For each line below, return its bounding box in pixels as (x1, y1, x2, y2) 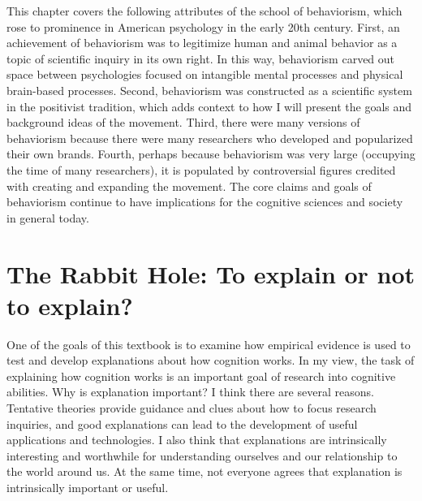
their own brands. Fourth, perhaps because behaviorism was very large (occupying (6, 145, 416, 162)
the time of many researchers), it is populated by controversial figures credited (6, 161, 396, 178)
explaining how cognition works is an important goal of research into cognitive (6, 367, 396, 384)
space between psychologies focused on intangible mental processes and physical (6, 66, 403, 83)
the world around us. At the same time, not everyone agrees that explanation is (6, 463, 403, 480)
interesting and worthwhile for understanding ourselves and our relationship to (6, 447, 398, 464)
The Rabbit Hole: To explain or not (6, 257, 416, 290)
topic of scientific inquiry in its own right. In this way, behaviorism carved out (6, 50, 395, 67)
